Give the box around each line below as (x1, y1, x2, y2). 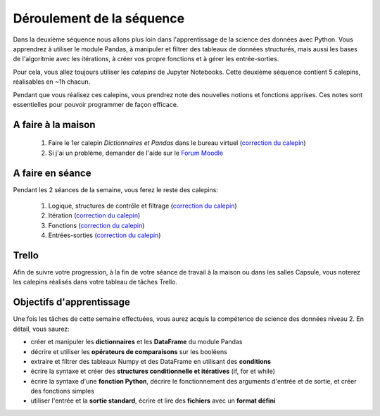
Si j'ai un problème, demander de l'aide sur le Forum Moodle (48, 149, 224, 157)
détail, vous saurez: (13, 324, 70, 333)
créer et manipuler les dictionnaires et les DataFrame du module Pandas (30, 338, 243, 346)
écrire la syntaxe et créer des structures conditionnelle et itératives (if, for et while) (30, 367, 276, 376)
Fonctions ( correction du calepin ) (48, 221, 145, 229)
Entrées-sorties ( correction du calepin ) (48, 231, 161, 239)
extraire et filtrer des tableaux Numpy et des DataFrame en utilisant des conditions (30, 357, 271, 365)
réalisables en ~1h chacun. (13, 77, 91, 86)
